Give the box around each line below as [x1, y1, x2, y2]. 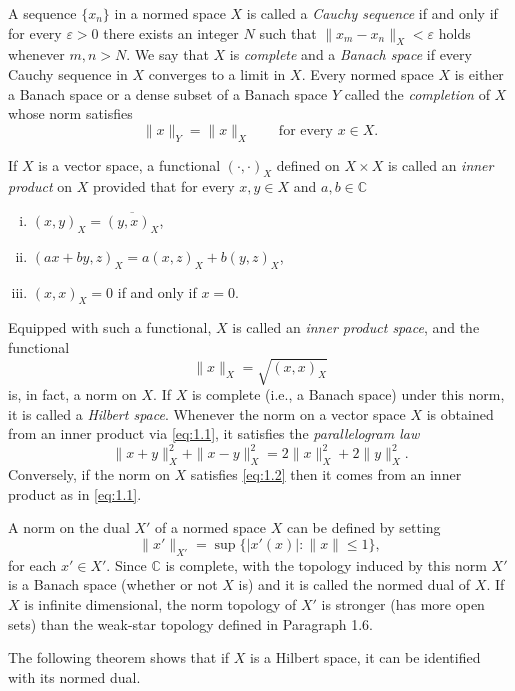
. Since [106, 554, 147, 575]
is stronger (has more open [321, 593, 485, 614]
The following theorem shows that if [8, 647, 230, 668]
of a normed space [155, 517, 266, 538]
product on [8, 176, 73, 197]
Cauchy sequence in [8, 63, 128, 84]
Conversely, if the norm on [8, 464, 170, 485]
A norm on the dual [8, 517, 130, 538]
